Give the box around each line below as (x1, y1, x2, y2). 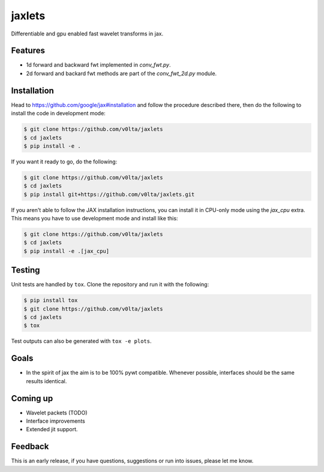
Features (11, 46, 45, 56)
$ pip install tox (23, 297, 78, 304)
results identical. (26, 377, 67, 384)
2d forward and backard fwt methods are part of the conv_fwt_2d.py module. (26, 70, 217, 77)
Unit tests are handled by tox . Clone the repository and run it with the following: (11, 281, 209, 288)
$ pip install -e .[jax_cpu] (23, 247, 110, 255)
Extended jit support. (26, 426, 78, 433)
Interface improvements (26, 417, 85, 425)
